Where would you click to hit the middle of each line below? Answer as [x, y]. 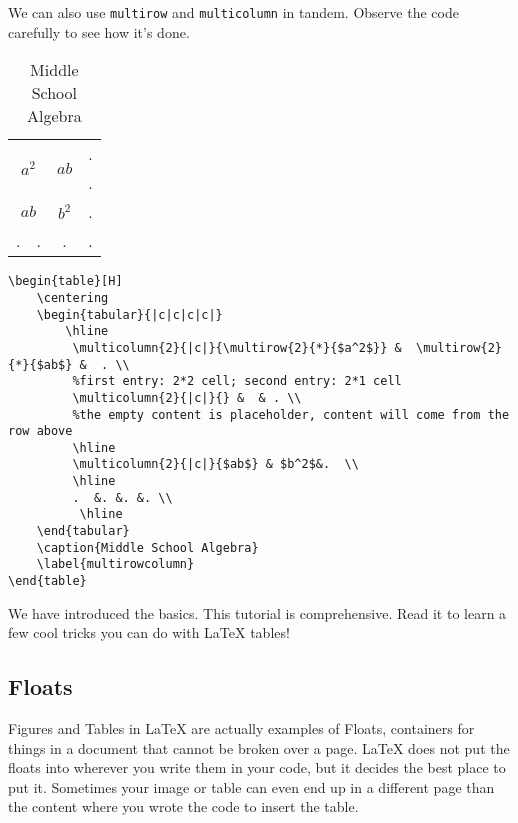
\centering [72, 297]
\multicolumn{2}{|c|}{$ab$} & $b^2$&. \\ [215, 464]
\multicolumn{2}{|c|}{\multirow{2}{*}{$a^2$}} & [237, 347]
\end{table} [47, 581]
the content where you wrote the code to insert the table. [183, 806]
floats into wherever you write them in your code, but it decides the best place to [257, 767]
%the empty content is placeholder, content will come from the [291, 414]
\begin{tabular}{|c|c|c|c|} [129, 314]
